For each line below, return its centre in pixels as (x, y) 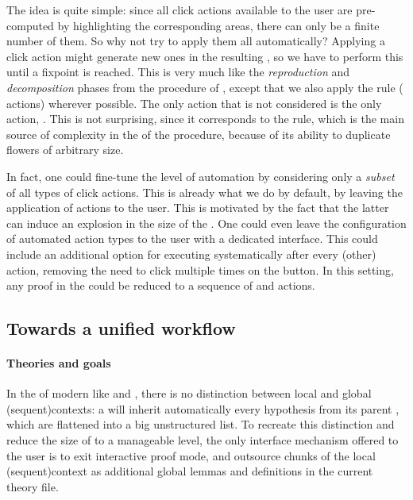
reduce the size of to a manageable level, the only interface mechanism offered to (203, 440)
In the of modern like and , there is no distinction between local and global (189, 393)
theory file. (33, 486)
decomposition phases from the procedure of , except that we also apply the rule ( (205, 87)
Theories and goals (59, 363)
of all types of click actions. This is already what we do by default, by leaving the (205, 192)
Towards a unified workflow (121, 328)
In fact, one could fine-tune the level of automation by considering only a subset (201, 176)
